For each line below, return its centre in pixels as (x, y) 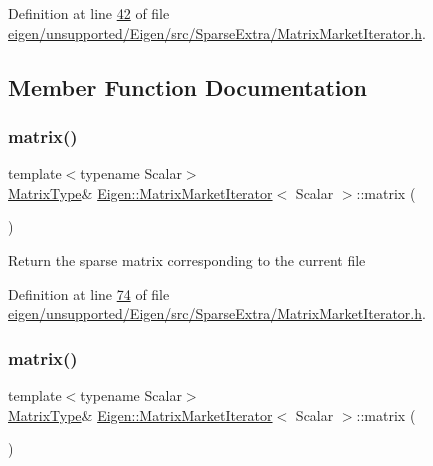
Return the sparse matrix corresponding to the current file (187, 259)
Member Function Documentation (188, 86)
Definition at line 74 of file (89, 293)
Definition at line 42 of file (89, 13)
